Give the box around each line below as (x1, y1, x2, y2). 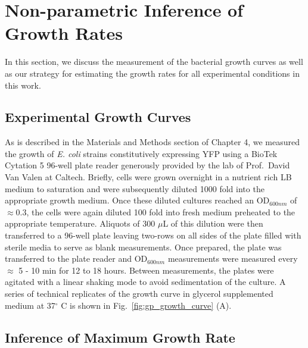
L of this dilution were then (163, 217, 263, 230)
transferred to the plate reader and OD (5, 252, 148, 265)
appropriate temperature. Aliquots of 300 (5, 217, 155, 230)
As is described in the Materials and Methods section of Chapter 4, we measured (5, 136, 300, 148)
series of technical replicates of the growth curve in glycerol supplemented (5, 287, 273, 300)
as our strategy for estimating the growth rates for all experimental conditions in (5, 67, 300, 79)
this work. (5, 79, 41, 91)
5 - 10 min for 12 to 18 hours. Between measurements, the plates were (18, 264, 274, 276)
